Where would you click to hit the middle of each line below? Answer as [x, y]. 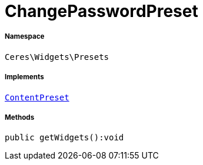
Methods [20, 117]
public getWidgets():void [64, 138]
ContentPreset [37, 97]
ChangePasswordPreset [101, 11]
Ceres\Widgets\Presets [57, 57]
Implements [24, 77]
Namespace [25, 37]
